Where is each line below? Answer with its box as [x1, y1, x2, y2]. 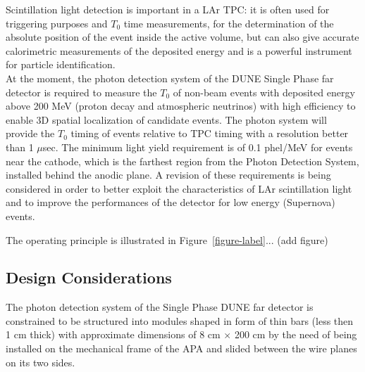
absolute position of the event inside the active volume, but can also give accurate [6, 30, 359, 44]
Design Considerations [6, 267, 172, 288]
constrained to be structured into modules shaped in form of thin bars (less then [6, 313, 354, 328]
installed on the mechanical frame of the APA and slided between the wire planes [6, 341, 357, 356]
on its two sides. [6, 354, 75, 369]
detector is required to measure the [6, 84, 157, 99]
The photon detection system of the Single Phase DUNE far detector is [6, 300, 314, 314]
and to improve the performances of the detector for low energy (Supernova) [6, 195, 335, 210]
